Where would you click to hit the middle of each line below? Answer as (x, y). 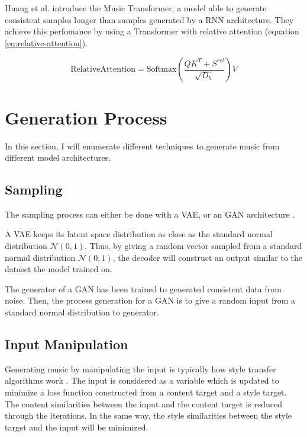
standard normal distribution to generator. (82, 312)
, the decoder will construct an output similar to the (208, 257)
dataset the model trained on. (59, 269)
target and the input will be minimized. (77, 427)
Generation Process (86, 117)
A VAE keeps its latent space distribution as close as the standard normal (139, 234)
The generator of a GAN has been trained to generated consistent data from (143, 288)
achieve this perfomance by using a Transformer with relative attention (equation (152, 31)
